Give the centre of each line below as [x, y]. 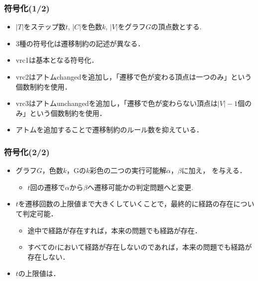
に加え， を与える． [214, 170]
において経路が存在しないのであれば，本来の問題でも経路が [155, 247]
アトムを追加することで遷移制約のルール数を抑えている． [109, 130]
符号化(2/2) [27, 151]
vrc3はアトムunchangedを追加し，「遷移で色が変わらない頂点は [117, 103]
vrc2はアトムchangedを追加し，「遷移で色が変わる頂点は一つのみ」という [134, 77]
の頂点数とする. [176, 27]
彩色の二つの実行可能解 [128, 170]
